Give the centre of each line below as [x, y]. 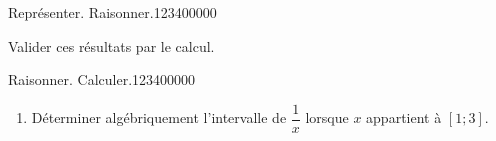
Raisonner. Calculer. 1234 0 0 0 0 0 [102, 79]
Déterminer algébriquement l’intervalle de [159, 117]
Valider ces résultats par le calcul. [111, 45]
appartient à [404, 117]
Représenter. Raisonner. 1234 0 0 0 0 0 [112, 12]
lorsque [327, 117]
